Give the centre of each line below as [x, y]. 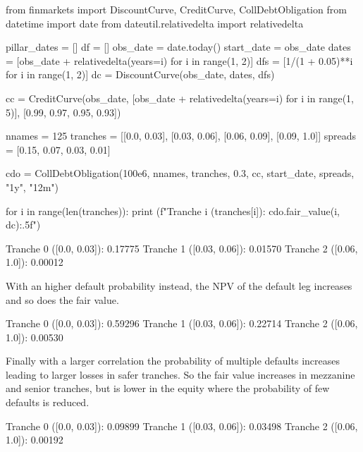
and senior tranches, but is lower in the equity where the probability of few [168, 388]
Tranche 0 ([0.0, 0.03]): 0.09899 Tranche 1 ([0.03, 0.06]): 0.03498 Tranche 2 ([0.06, [182, 426]
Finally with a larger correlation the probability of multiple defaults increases [173, 361]
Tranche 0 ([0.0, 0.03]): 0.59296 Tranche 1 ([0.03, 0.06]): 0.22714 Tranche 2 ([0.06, [182, 323]
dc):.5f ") [23, 225]
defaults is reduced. [48, 402]
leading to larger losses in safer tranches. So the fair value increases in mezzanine [180, 374]
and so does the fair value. [62, 299]
